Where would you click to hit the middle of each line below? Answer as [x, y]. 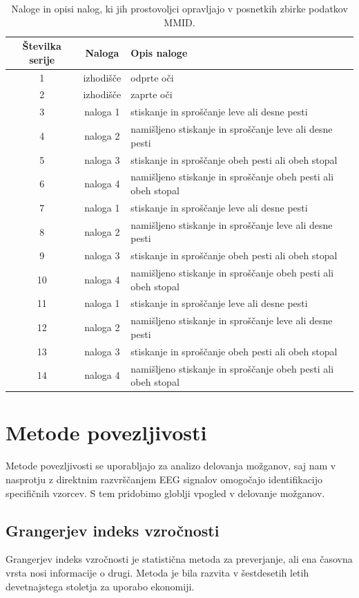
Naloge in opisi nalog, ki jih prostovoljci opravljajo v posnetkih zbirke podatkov [179, 8]
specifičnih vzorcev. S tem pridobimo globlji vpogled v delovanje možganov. [165, 493]
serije [42, 59]
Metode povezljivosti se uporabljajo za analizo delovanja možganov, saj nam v [171, 466]
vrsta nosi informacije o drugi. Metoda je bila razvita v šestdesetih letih [157, 572]
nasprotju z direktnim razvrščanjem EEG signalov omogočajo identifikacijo [164, 479]
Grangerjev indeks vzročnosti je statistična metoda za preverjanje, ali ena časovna [179, 559]
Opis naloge [159, 52]
